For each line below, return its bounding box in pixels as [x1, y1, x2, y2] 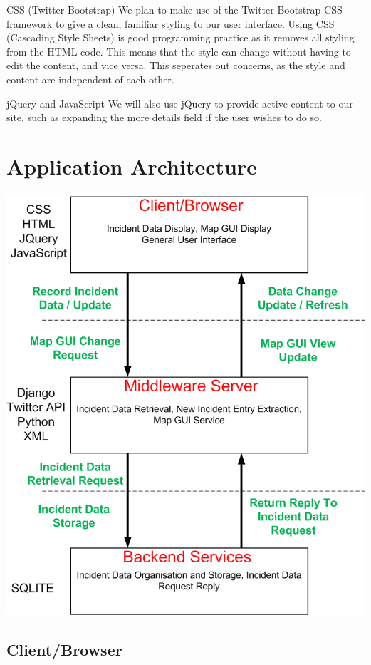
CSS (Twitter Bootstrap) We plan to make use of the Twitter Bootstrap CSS [6, 2, 343, 16]
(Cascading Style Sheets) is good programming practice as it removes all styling [6, 30, 355, 45]
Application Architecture [6, 151, 257, 180]
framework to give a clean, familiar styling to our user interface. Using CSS [6, 16, 335, 31]
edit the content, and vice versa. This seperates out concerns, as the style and [6, 58, 345, 73]
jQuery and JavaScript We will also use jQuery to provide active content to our [6, 96, 353, 110]
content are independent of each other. [6, 71, 174, 86]
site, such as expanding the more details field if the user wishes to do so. [6, 110, 322, 125]
